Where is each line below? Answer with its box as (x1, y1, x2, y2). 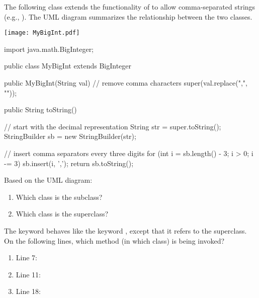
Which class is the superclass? (16, 208, 109, 219)
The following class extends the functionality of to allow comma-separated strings (4, 2, 255, 12)
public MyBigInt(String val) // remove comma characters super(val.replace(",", (4, 78, 247, 88)
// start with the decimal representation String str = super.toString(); (4, 121, 221, 131)
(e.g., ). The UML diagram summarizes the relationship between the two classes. (4, 11, 252, 22)
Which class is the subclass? (16, 191, 103, 202)
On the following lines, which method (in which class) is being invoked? (4, 235, 225, 246)
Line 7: (16, 252, 37, 263)
